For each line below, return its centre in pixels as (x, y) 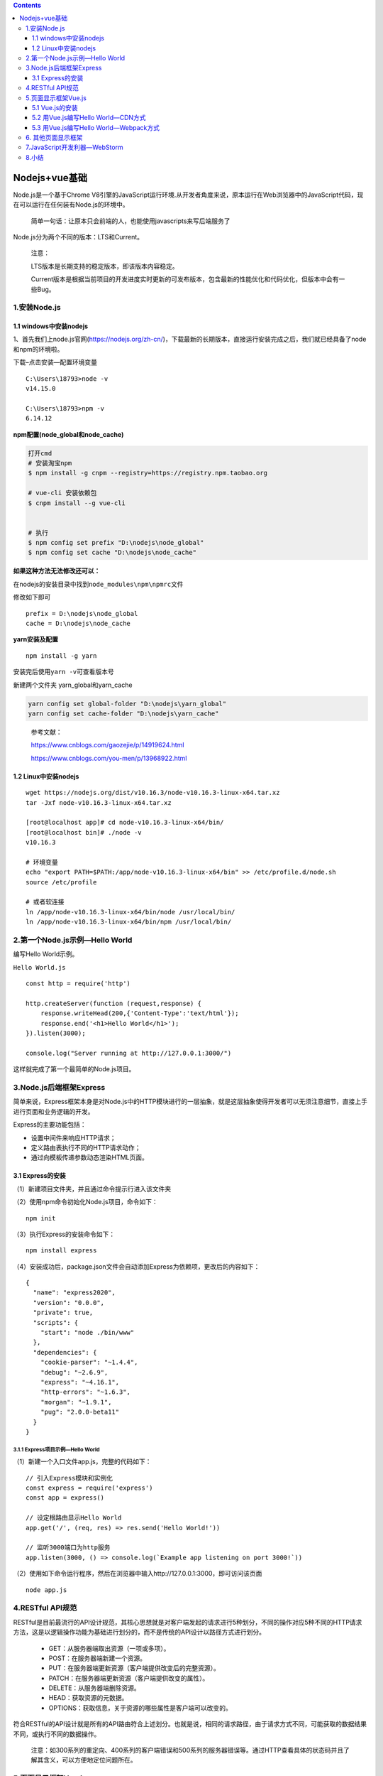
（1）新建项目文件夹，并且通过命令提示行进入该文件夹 (92, 1188)
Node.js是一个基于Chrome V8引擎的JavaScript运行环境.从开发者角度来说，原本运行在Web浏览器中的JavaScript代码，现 (188, 195)
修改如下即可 (32, 597)
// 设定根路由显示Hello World (74, 1518)
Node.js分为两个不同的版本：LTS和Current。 (78, 237)
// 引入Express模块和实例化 (70, 1478)
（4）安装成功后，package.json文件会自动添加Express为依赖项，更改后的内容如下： (137, 1266)
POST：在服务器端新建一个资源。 (98, 1658)
